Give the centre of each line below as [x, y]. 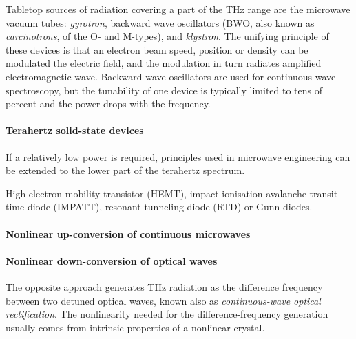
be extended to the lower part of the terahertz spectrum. [125, 170]
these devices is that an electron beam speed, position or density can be [157, 49]
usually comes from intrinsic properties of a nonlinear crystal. [135, 327]
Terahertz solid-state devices [75, 130]
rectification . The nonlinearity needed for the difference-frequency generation [167, 314]
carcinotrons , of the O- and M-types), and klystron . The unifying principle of [167, 36]
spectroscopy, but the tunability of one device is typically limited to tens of [164, 90]
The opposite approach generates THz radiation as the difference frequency [164, 286]
